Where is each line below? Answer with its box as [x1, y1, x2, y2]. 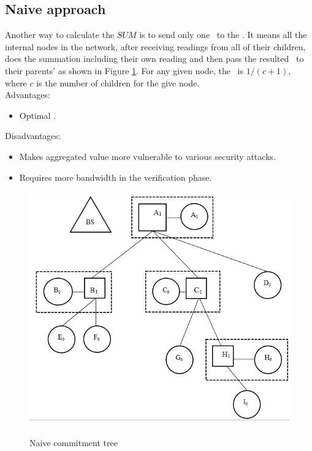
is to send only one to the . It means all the [139, 28, 307, 41]
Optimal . [19, 108, 56, 121]
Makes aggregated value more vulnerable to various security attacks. [19, 150, 276, 162]
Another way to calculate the [5, 28, 115, 41]
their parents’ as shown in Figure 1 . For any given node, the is [5, 64, 243, 77]
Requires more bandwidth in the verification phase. [19, 170, 212, 183]
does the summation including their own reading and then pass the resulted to [5, 52, 304, 65]
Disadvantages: [5, 129, 61, 142]
